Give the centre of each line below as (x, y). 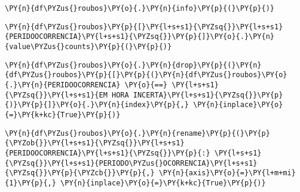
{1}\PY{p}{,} (30, 183)
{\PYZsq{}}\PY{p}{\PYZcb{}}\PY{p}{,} (80, 173)
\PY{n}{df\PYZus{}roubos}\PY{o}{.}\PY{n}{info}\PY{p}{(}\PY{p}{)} (140, 8)
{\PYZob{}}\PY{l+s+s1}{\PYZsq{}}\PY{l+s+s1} (95, 143)
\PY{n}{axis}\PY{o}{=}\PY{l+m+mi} (227, 173)
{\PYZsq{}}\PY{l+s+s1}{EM (56, 95)
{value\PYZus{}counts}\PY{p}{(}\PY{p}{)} (88, 46)
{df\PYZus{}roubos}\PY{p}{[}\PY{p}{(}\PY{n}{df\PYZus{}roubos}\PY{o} (146, 75)
